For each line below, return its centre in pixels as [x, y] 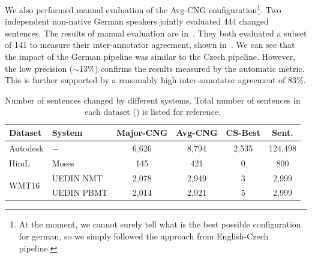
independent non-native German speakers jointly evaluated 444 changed [137, 21]
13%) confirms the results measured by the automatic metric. [192, 68]
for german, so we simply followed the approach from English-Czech [144, 236]
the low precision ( [39, 68]
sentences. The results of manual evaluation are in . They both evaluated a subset [156, 33]
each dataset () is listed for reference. [152, 112]
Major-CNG [142, 132]
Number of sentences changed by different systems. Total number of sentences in [153, 100]
